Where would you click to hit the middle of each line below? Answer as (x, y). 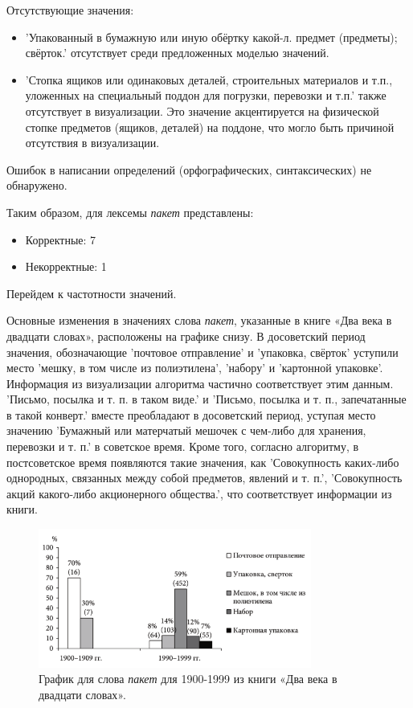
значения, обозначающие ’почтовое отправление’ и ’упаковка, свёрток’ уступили (202, 352)
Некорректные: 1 (66, 266)
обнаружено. (37, 185)
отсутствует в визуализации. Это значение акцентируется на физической (202, 110)
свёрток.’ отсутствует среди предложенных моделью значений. (177, 53)
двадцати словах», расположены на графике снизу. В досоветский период (186, 336)
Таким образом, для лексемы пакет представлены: (130, 212)
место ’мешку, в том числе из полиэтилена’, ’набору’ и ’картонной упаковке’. (195, 368)
